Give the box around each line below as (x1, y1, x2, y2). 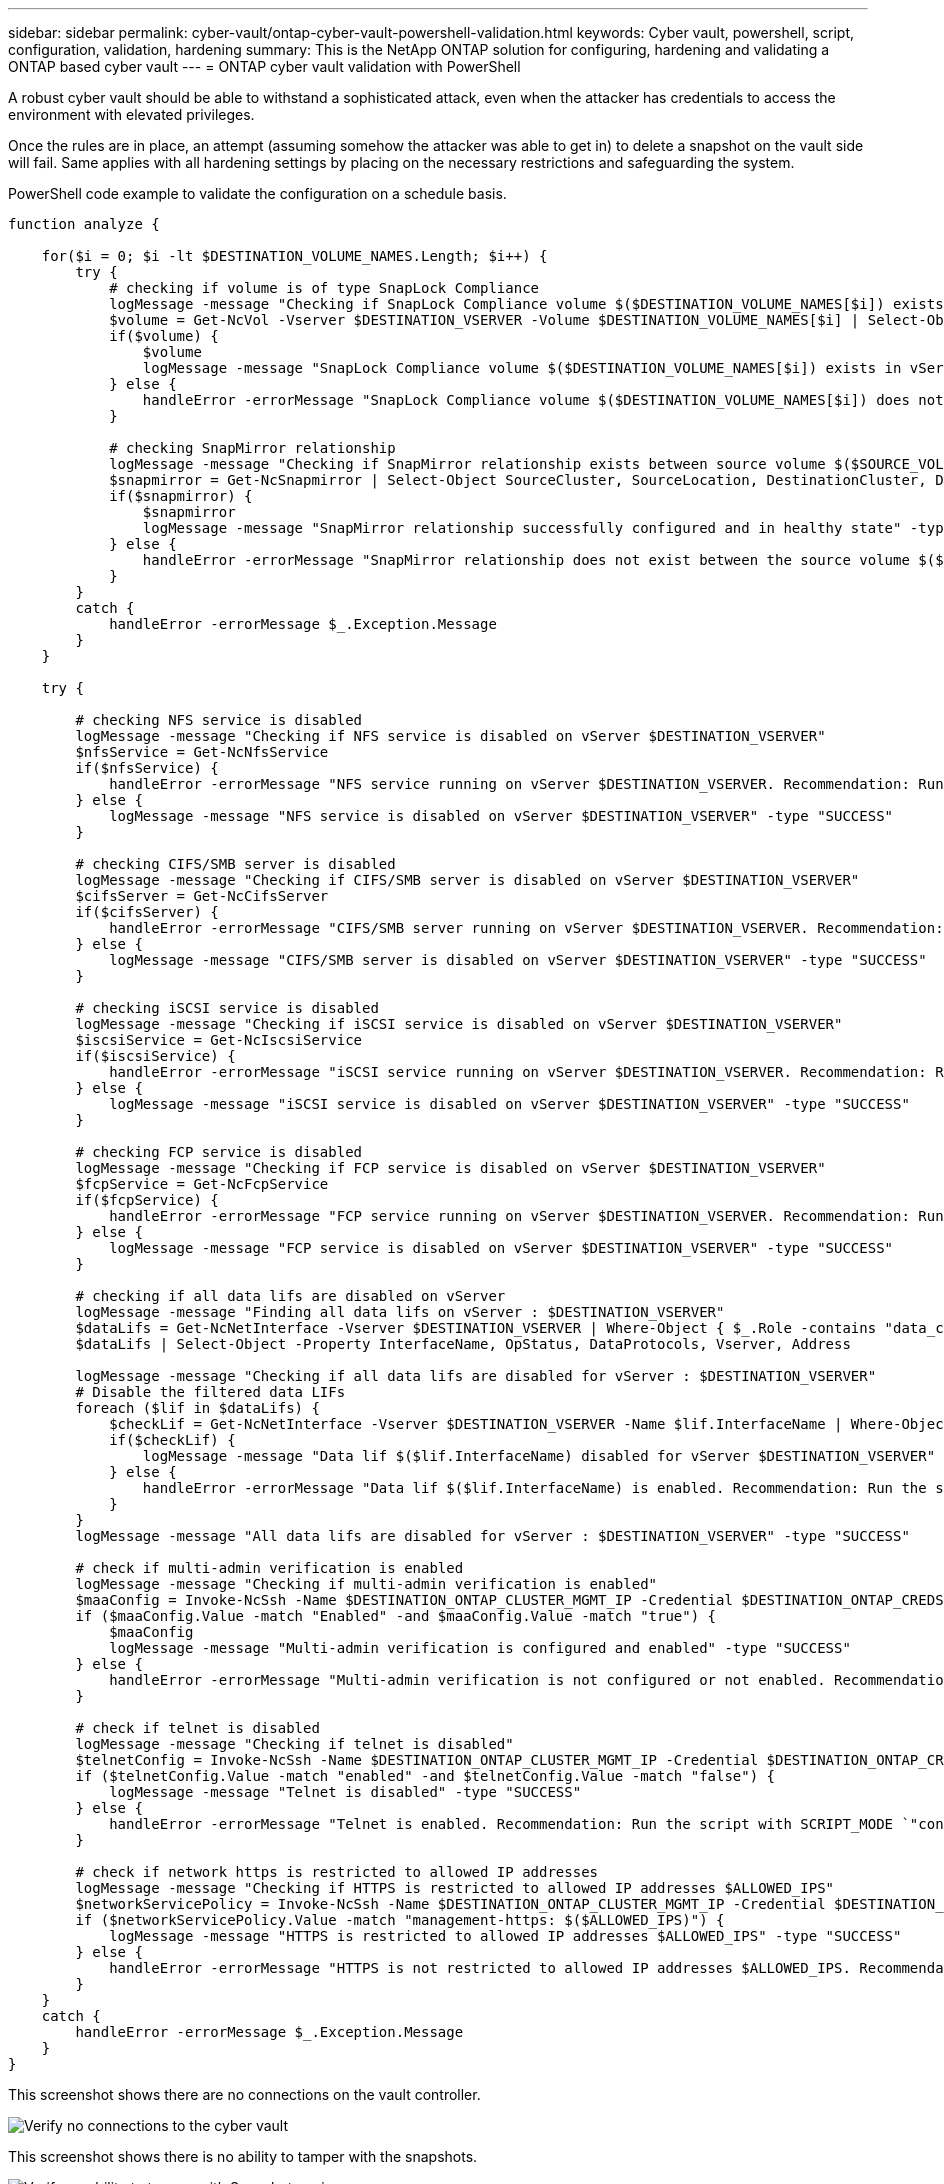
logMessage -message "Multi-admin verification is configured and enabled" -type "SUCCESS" (109, 1640, 851, 1656)
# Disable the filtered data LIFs (75, 1384, 346, 1400)
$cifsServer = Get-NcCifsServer (75, 888, 329, 904)
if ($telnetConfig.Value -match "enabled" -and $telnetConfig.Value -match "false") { (75, 1768, 776, 1784)
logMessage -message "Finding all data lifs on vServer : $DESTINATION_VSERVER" (75, 1304, 725, 1320)
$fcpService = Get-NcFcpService (75, 1176, 329, 1192)
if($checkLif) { (109, 1432, 236, 1448)
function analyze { (8, 216, 160, 232)
